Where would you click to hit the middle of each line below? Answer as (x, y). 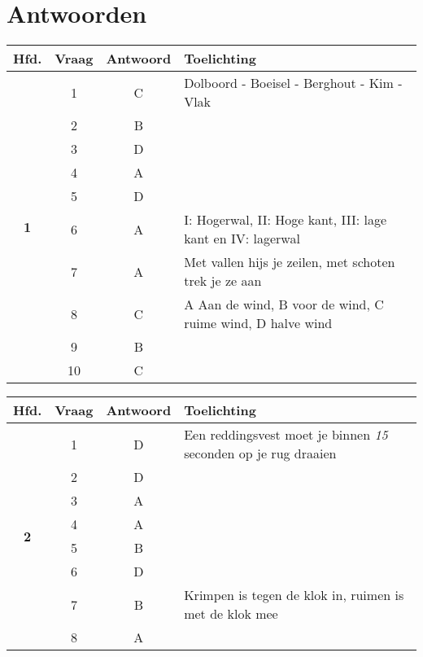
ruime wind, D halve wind (258, 323)
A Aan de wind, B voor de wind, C (284, 304)
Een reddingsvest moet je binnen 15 (286, 435)
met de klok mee (231, 614)
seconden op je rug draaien (260, 453)
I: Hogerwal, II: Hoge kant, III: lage (286, 220)
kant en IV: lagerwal (242, 239)
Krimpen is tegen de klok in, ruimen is (294, 595)
